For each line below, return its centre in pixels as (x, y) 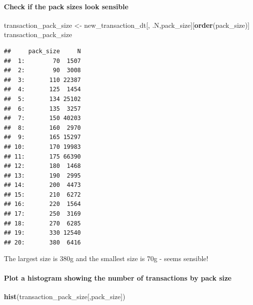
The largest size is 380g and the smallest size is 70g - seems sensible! (106, 258)
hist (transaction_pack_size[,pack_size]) (65, 296)
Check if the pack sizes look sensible (66, 6)
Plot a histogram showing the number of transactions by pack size (118, 277)
